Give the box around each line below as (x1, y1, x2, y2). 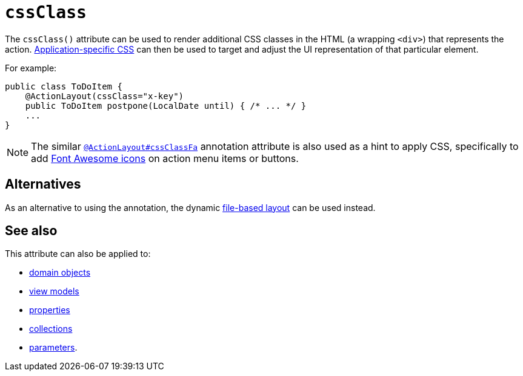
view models (29, 286, 79, 297)
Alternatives (5, 177, 81, 192)
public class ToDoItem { (5, 81, 122, 91)
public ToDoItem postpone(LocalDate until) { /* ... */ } (25, 100, 307, 111)
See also (5, 223, 58, 239)
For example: (5, 62, 57, 73)
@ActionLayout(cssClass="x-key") (25, 91, 184, 101)
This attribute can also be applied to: (5, 248, 151, 259)
